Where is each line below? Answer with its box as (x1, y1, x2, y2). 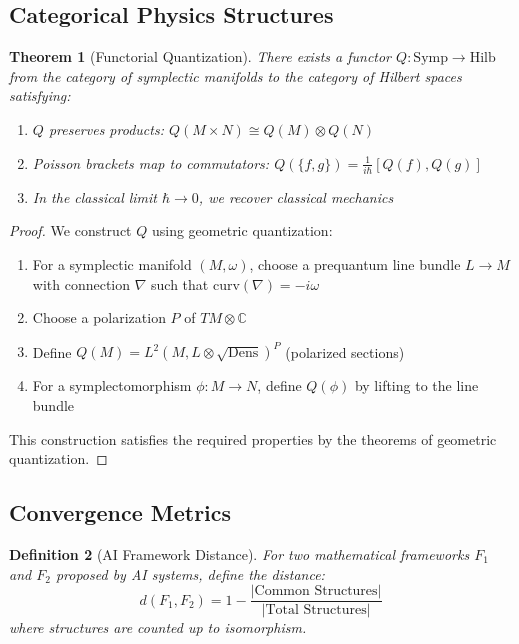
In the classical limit (32, 186, 158, 207)
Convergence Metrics (9, 497, 232, 528)
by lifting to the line (354, 375, 479, 396)
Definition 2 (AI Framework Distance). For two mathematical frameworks (9, 543, 470, 564)
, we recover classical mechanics (198, 186, 394, 207)
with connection (32, 273, 131, 294)
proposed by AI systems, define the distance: (55, 563, 325, 584)
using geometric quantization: (151, 220, 333, 241)
